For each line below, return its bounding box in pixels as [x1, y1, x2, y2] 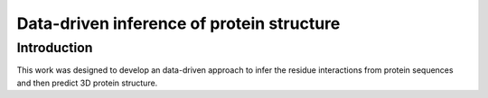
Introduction [16, 40, 93, 56]
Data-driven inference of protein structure [16, 13, 341, 33]
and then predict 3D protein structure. [16, 77, 158, 88]
